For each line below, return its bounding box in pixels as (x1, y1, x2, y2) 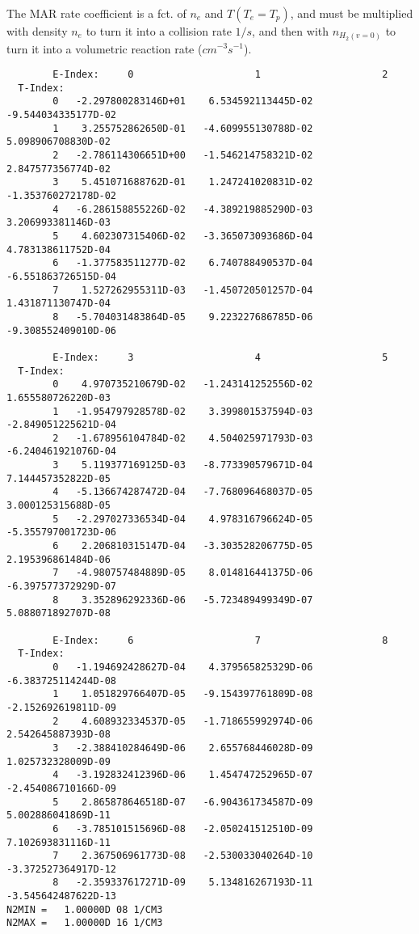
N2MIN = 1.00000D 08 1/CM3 (6, 903, 163, 915)
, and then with (252, 23, 329, 39)
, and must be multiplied (290, 5, 413, 21)
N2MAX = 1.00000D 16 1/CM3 (6, 917, 163, 929)
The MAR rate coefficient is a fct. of (6, 5, 186, 21)
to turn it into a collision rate (86, 23, 232, 39)
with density (6, 23, 68, 39)
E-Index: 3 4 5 (52, 351, 388, 363)
